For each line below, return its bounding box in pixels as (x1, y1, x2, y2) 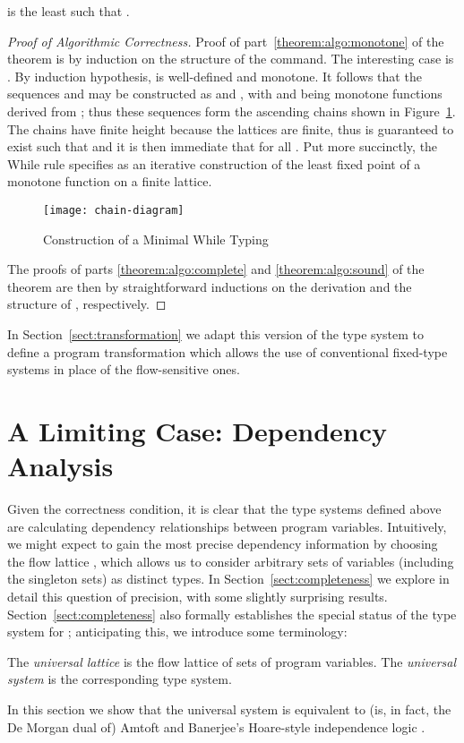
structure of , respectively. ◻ (7, 295, 167, 313)
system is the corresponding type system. (7, 670, 232, 688)
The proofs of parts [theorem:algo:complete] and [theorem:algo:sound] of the (7, 260, 425, 278)
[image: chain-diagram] (43, 203, 185, 217)
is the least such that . (7, 2, 130, 20)
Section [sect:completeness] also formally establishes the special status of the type (7, 604, 457, 623)
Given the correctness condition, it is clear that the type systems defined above (7, 500, 442, 518)
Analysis (7, 448, 114, 484)
